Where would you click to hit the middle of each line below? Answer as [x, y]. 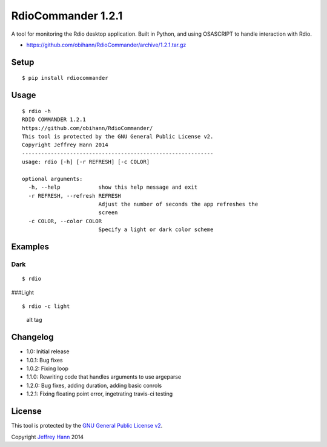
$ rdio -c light [46, 306]
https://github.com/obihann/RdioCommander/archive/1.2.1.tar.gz [106, 45]
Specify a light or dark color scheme [156, 230]
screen [108, 213]
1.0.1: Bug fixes [45, 360]
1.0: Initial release [48, 351]
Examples [30, 247]
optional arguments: [52, 179]
